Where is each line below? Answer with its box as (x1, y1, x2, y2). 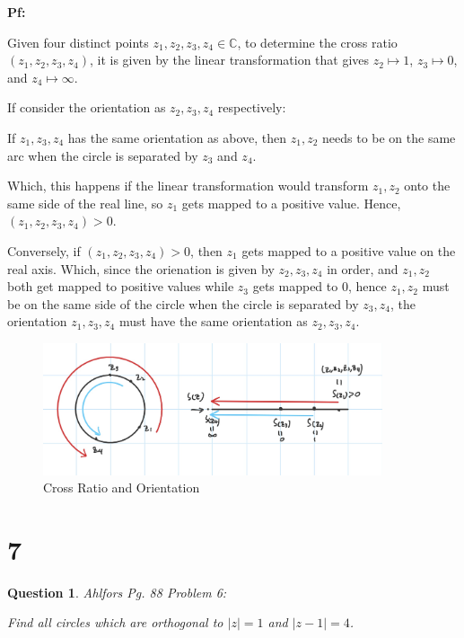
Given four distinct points (7, 32, 149, 51)
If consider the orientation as (7, 98, 166, 117)
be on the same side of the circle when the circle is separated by (7, 294, 359, 313)
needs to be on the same (322, 128, 456, 146)
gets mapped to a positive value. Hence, (181, 193, 401, 212)
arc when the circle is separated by (7, 146, 198, 164)
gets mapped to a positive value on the (241, 241, 456, 260)
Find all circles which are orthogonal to (7, 613, 223, 632)
